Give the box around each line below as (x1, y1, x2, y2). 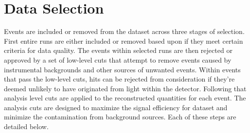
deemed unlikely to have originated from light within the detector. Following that (4, 83, 247, 93)
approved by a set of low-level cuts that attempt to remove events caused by (4, 54, 232, 65)
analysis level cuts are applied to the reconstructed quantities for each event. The (4, 93, 246, 103)
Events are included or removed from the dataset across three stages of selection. (4, 26, 245, 36)
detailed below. (4, 121, 49, 132)
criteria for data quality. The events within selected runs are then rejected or (4, 45, 232, 55)
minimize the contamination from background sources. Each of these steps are (4, 112, 236, 122)
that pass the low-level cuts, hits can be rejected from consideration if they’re (4, 74, 235, 84)
